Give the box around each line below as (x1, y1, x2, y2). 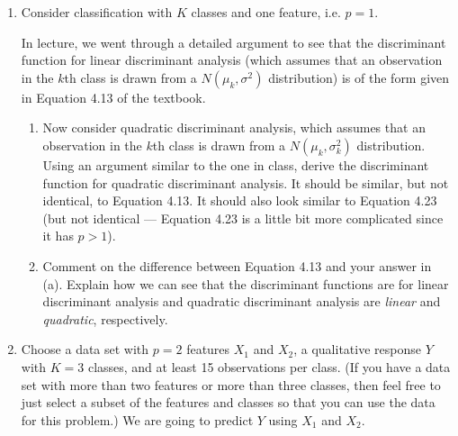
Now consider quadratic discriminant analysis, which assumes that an (42, 118, 426, 137)
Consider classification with (21, 3, 173, 21)
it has (42, 226, 74, 245)
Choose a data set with (21, 340, 149, 359)
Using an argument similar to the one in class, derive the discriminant (42, 155, 429, 174)
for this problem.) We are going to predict (21, 410, 254, 429)
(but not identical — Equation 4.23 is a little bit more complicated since (42, 208, 444, 227)
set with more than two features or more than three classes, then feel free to (21, 375, 441, 394)
